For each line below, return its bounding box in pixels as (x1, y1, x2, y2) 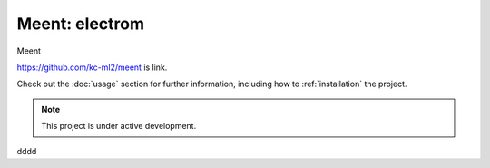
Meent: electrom (16, 14, 145, 34)
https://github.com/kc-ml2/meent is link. (16, 62, 168, 73)
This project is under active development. (41, 121, 197, 132)
